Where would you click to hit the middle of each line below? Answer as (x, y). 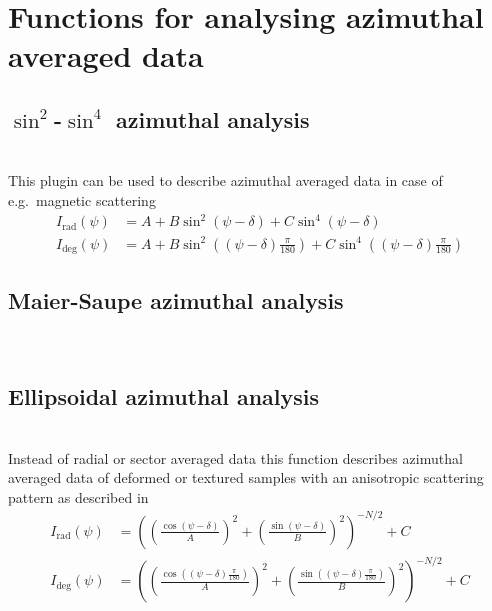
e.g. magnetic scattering (82, 199)
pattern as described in (78, 496)
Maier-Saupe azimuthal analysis (176, 300)
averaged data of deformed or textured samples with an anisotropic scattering (246, 477)
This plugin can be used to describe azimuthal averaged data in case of (225, 180)
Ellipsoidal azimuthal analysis (164, 396)
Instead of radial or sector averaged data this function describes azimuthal (235, 457)
